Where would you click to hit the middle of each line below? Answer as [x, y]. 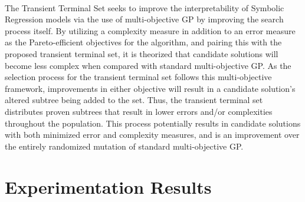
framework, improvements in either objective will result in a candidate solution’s [150, 88]
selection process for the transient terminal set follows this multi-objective [138, 77]
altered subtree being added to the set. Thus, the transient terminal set [134, 100]
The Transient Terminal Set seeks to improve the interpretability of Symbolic [145, 7]
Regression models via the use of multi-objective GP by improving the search [144, 19]
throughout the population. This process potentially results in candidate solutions [153, 123]
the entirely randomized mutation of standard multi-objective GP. [124, 146]
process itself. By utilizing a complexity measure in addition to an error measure [150, 30]
